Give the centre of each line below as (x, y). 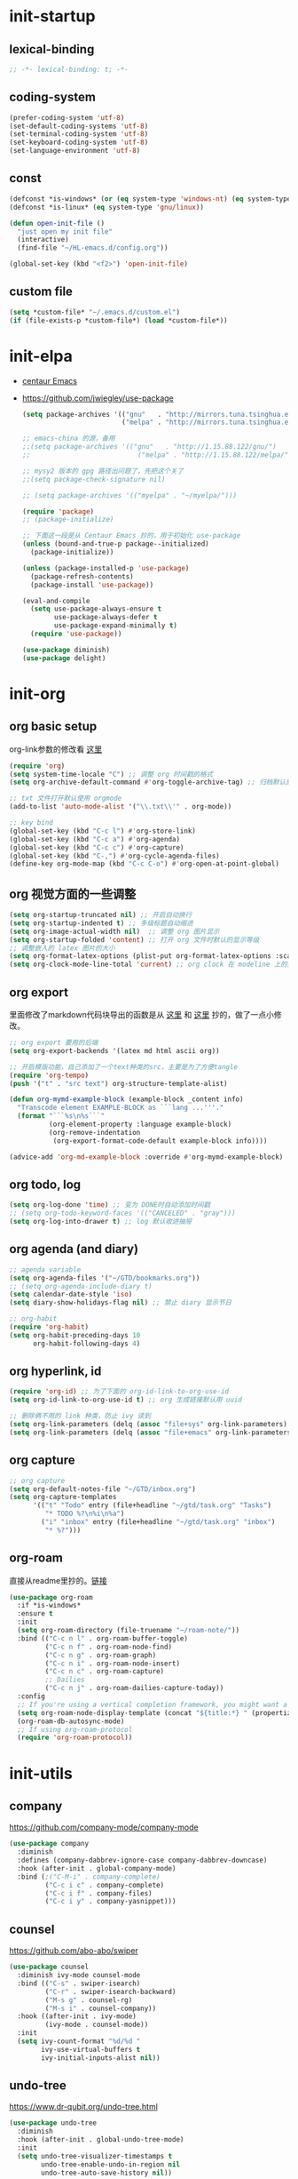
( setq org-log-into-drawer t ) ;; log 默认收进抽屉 (101, 1222)
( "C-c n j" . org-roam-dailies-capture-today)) (134, 1688)
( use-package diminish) (66, 650)
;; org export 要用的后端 (54, 1042)
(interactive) (43, 240)
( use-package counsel (49, 1967)
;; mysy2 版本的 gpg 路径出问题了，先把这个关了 (103, 471)
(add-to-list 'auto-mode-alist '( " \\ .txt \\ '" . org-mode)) (121, 807)
